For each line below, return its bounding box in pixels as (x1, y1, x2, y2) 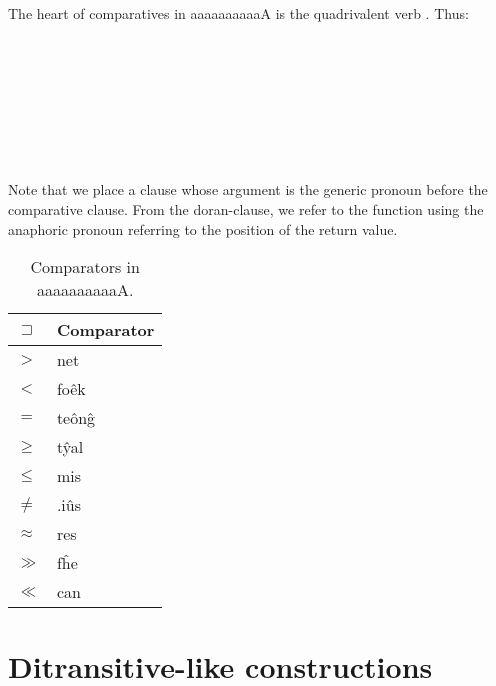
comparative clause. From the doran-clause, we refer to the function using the (8, 198, 484, 219)
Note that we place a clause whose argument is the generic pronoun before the (8, 179, 488, 200)
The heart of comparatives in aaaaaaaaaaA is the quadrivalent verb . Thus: (8, 3, 469, 23)
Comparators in (30, 255, 140, 279)
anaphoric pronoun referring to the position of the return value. (8, 218, 398, 239)
